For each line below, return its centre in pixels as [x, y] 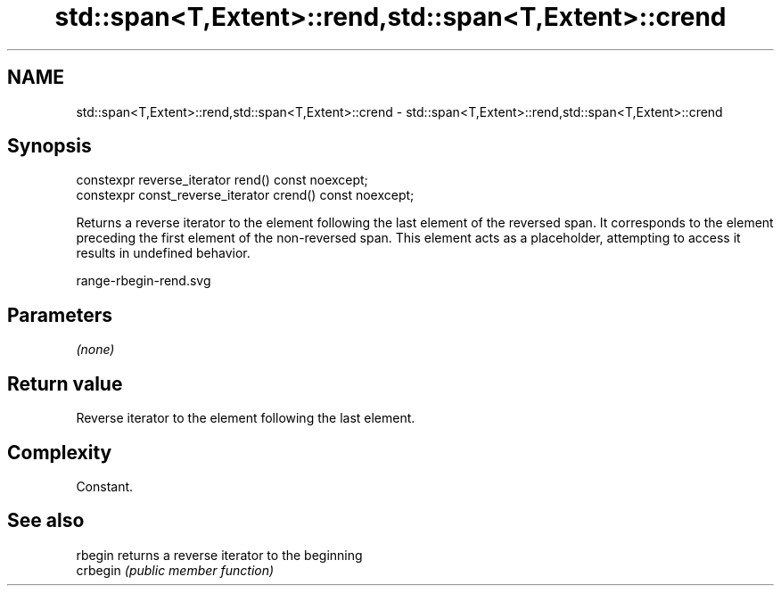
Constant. [105, 486]
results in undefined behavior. [163, 253]
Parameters [60, 315]
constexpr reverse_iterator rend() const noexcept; [222, 180]
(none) [95, 350]
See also [46, 521]
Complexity [60, 452]
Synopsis [49, 146]
